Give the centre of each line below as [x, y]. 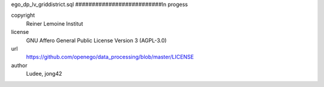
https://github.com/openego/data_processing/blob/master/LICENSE [110, 57]
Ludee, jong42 [44, 74]
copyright [23, 15]
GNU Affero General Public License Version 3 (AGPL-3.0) [97, 40]
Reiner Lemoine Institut [55, 23]
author [19, 65]
